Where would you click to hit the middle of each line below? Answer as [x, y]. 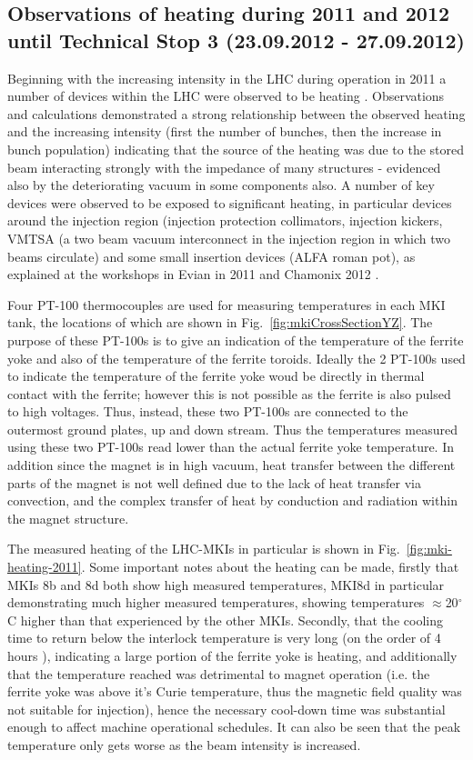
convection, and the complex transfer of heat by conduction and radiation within [232, 500]
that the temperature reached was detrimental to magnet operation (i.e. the [219, 673]
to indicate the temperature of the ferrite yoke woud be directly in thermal [216, 376]
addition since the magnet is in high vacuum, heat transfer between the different [231, 465]
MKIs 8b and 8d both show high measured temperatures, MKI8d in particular [226, 584]
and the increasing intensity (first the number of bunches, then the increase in [225, 131]
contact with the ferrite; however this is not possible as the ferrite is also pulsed [229, 393]
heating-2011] [45, 567]
